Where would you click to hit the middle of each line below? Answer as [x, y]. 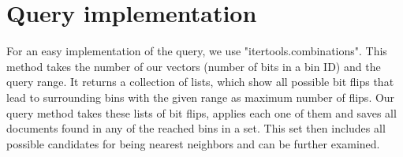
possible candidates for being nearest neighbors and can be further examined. [193, 143]
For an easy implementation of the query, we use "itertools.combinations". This [197, 51]
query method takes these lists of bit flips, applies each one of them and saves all [201, 112]
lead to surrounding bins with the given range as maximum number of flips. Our [201, 97]
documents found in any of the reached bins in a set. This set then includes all [196, 128]
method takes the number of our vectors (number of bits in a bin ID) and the [194, 66]
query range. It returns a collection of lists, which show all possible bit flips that [200, 82]
